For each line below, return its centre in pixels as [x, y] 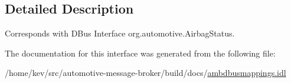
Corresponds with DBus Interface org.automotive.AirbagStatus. [120, 33]
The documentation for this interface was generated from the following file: [140, 53]
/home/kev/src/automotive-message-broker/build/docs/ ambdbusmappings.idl [145, 73]
